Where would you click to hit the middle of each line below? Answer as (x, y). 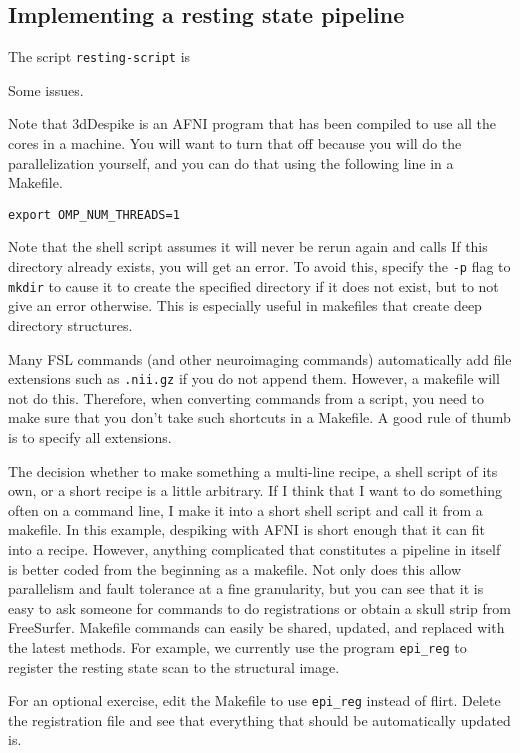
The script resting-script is (99, 56)
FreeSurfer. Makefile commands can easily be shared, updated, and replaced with (256, 627)
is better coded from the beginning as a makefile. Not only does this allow (235, 568)
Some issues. (46, 89)
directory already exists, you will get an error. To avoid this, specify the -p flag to (259, 266)
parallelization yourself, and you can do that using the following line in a (231, 162)
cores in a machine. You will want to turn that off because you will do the (235, 143)
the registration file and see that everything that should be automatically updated (259, 719)
